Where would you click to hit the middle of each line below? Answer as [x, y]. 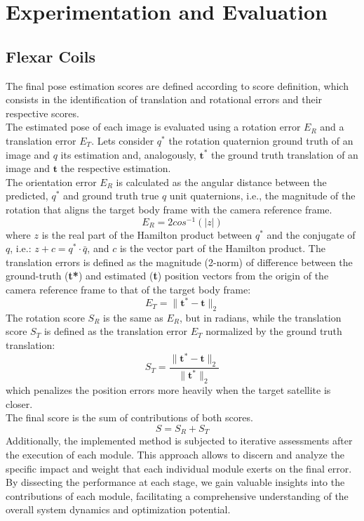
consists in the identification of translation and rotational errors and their [164, 99]
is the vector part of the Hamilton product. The [222, 248]
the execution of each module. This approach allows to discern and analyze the [175, 454]
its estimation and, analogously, [128, 154]
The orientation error [51, 182]
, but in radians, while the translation [261, 317]
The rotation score [45, 317]
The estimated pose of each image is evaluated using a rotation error [153, 127]
